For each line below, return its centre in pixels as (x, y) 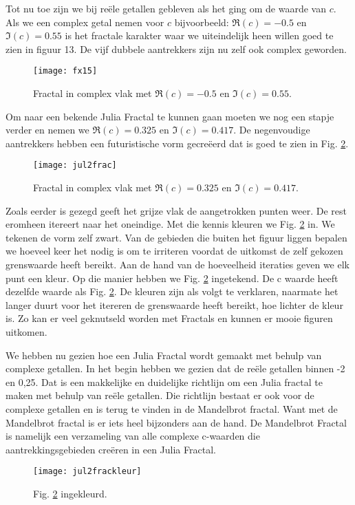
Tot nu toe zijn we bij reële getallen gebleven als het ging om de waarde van (166, 8)
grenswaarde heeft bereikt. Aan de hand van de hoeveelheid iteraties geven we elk (177, 265)
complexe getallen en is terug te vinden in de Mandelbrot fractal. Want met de (172, 408)
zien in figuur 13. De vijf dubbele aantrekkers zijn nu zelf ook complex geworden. (176, 49)
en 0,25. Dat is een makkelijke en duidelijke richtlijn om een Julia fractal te (164, 382)
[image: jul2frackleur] (87, 472)
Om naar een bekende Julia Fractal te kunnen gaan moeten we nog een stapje (170, 116)
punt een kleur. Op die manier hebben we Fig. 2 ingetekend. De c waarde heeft (172, 278)
